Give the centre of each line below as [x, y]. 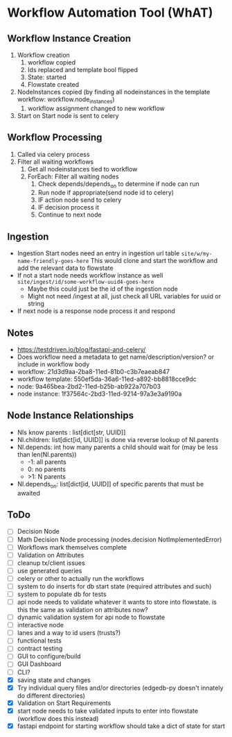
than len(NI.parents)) [47, 454]
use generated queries [50, 570]
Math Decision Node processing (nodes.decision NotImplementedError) [119, 539]
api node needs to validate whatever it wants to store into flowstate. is [117, 602]
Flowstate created [53, 84]
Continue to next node [70, 215]
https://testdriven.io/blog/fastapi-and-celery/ [81, 350]
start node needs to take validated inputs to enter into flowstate [108, 711]
